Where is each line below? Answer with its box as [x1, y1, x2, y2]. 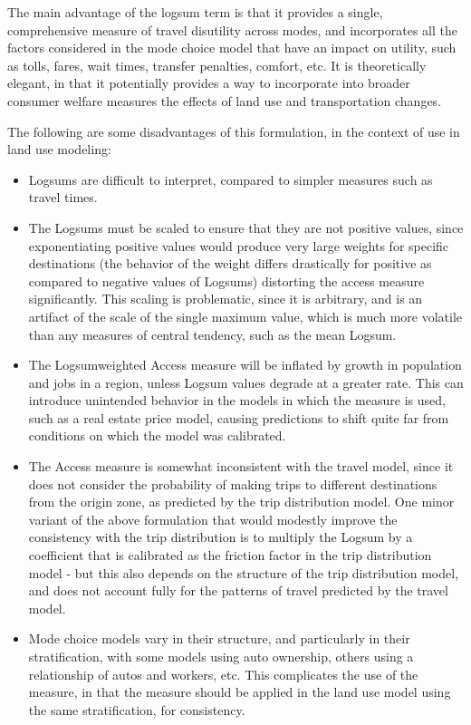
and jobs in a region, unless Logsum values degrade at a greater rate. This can [28, 372, 464, 391]
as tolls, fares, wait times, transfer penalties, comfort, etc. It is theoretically [7, 55, 427, 74]
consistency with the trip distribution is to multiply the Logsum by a [28, 527, 413, 546]
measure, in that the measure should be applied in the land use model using [28, 682, 451, 701]
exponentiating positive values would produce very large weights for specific [28, 236, 449, 255]
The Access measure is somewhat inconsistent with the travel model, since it [28, 457, 454, 476]
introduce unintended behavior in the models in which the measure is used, [28, 391, 446, 410]
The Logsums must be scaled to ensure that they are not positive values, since [28, 217, 464, 237]
